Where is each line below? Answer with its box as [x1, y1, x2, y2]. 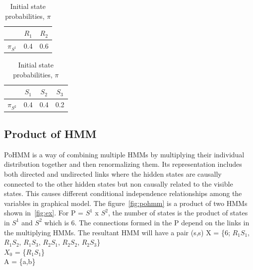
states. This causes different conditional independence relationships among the [4, 188, 242, 199]
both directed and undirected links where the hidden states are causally [4, 168, 222, 179]
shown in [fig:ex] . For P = [4, 207, 83, 218]
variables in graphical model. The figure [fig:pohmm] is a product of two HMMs [4, 198, 248, 208]
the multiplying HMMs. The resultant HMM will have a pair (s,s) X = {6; [4, 227, 230, 237]
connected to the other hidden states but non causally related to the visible [4, 178, 233, 189]
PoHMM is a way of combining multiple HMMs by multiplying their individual [4, 149, 245, 159]
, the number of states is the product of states [108, 207, 248, 218]
